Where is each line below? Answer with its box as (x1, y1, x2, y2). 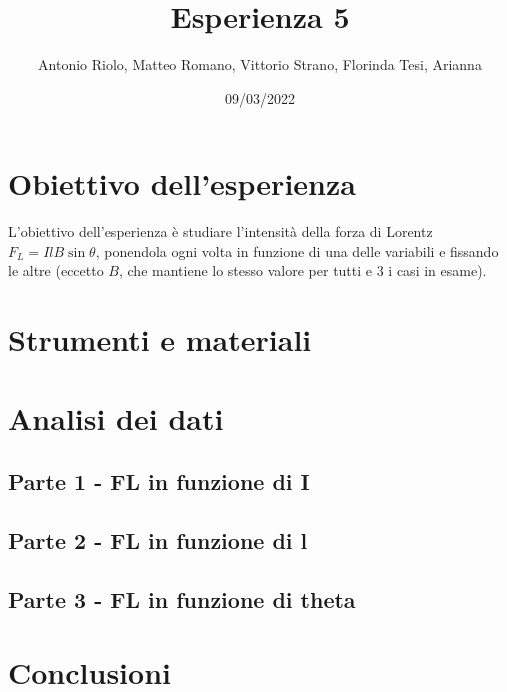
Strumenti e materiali (8, 319, 312, 360)
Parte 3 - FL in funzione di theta (8, 583, 356, 614)
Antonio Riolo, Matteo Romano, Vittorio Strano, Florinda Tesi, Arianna (38, 54, 482, 75)
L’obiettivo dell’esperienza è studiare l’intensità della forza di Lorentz (8, 221, 433, 242)
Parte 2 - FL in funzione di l (8, 524, 308, 555)
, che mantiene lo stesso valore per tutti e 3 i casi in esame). (118, 260, 487, 281)
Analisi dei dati (8, 397, 224, 438)
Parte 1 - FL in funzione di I (8, 466, 310, 497)
